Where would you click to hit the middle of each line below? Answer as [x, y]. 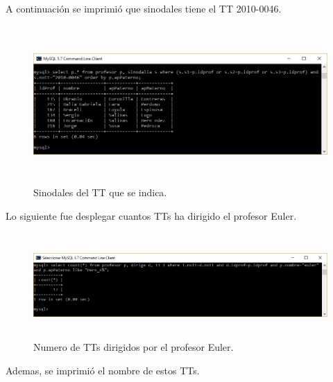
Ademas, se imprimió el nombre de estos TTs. [103, 370]
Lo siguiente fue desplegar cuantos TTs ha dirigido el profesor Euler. [151, 215]
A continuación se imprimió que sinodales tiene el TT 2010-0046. [144, 8]
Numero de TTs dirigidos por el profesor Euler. [134, 346]
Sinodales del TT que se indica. [100, 192]
